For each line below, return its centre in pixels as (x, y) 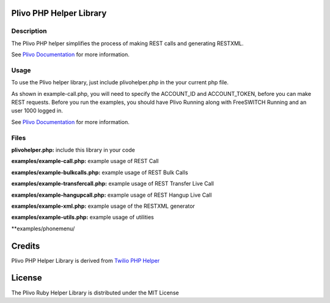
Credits (26, 246)
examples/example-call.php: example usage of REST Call (85, 161)
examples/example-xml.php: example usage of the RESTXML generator (103, 206)
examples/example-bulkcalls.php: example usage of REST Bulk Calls (100, 172)
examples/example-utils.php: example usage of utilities (82, 217)
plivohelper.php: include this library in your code (73, 150)
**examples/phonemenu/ (43, 228)
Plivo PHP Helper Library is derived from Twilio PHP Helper (86, 260)
